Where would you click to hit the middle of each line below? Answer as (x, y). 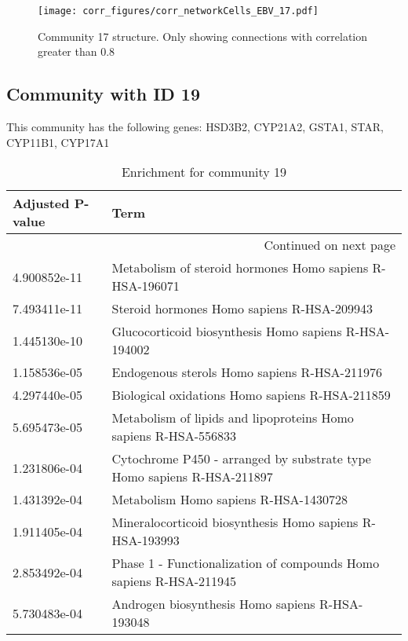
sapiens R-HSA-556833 (174, 436)
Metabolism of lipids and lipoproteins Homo (233, 418)
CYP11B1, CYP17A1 (58, 142)
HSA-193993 (146, 540)
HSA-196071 (146, 286)
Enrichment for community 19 (204, 172)
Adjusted (41, 203)
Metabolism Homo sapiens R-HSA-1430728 (229, 500)
